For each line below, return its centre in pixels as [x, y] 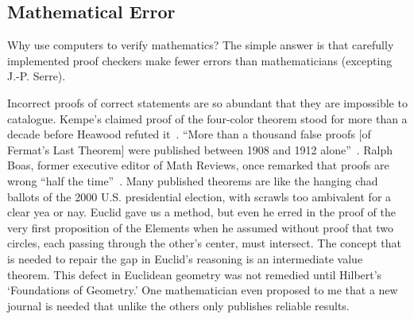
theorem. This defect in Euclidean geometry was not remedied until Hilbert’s [195, 274]
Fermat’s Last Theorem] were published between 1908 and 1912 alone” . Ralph [200, 149]
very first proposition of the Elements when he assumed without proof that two [201, 227]
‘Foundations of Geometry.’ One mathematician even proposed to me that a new [203, 290]
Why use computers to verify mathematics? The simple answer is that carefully [201, 45]
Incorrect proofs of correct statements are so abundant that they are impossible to [207, 102]
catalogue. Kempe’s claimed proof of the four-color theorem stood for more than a [207, 118]
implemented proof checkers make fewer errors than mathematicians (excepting [200, 60]
